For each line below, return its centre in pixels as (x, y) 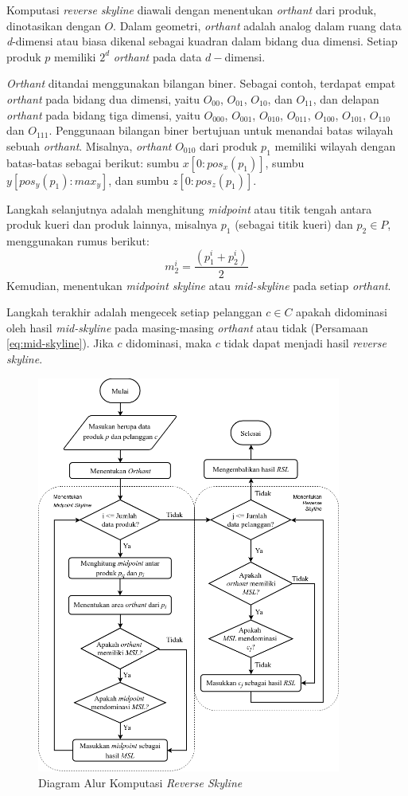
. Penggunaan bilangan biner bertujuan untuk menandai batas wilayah (221, 130)
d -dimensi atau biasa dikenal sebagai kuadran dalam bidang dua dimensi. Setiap (202, 41)
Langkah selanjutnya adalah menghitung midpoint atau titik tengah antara (189, 208)
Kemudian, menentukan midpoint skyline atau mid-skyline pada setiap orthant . (199, 285)
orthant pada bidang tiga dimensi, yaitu (103, 114)
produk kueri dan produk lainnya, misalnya (112, 224)
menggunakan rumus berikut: (78, 240)
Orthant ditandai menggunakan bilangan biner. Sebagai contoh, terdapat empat (201, 83)
